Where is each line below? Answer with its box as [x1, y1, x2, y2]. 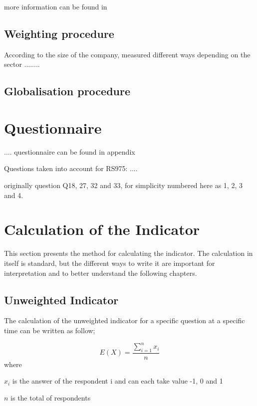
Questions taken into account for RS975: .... [4, 163, 138, 174]
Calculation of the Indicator [4, 219, 200, 239]
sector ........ [4, 59, 40, 69]
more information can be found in [4, 1, 107, 11]
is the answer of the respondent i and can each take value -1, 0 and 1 [12, 376, 223, 386]
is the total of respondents [10, 393, 91, 403]
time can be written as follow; [4, 325, 95, 335]
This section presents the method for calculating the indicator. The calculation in [4, 248, 253, 258]
